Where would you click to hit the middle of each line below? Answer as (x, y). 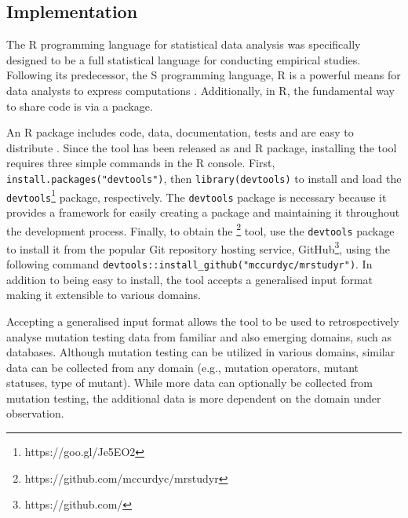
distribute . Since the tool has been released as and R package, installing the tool (202, 147)
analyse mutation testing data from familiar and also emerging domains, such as (199, 336)
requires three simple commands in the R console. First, (141, 163)
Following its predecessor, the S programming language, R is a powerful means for (204, 75)
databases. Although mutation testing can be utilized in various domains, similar (201, 352)
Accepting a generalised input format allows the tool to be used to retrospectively (203, 321)
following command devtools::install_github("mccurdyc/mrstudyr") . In (189, 264)
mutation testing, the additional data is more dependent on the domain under (194, 398)
